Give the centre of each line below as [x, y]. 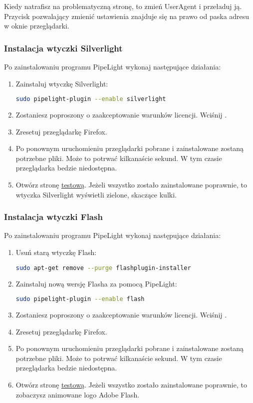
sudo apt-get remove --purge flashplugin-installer [103, 268]
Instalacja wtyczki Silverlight [63, 48]
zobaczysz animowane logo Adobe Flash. [78, 394]
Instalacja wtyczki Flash [53, 217]
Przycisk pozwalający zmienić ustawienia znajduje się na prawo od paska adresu [127, 16]
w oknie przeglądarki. [37, 26]
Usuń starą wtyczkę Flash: [56, 252]
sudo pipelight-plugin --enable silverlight [91, 99]
